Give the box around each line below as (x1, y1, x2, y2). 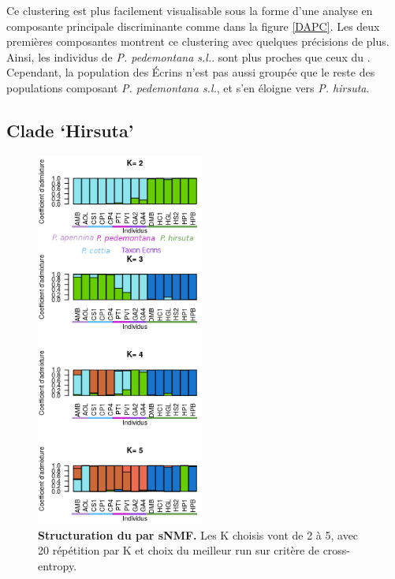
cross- (322, 542, 351, 558)
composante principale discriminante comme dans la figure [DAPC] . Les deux (6, 17, 380, 34)
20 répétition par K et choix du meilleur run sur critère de (38, 542, 319, 558)
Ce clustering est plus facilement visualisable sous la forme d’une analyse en (6, 2, 373, 18)
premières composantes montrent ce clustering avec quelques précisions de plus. (6, 33, 389, 50)
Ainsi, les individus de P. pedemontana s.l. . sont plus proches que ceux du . (6, 48, 371, 65)
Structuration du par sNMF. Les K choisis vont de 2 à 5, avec (38, 526, 359, 543)
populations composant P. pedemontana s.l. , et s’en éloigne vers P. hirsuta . (6, 79, 370, 95)
